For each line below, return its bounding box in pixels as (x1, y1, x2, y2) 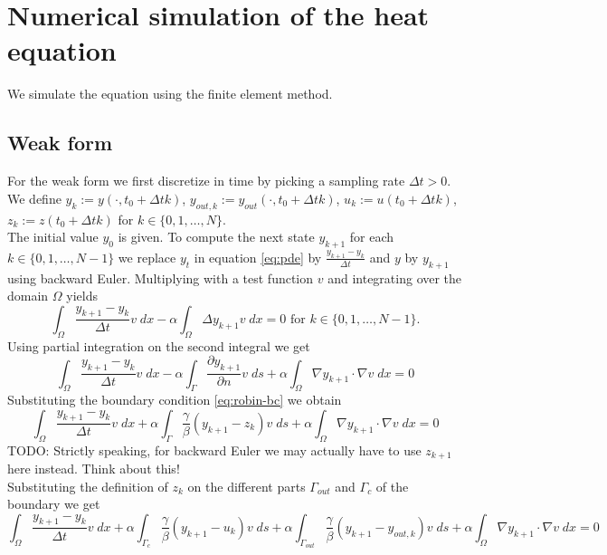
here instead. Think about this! (7, 459, 180, 478)
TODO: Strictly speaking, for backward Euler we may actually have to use (7, 440, 422, 459)
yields (66, 286, 98, 305)
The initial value (7, 227, 99, 246)
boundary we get (7, 494, 100, 513)
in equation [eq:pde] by (194, 247, 322, 266)
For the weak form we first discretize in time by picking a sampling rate (7, 171, 405, 190)
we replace (118, 247, 176, 266)
